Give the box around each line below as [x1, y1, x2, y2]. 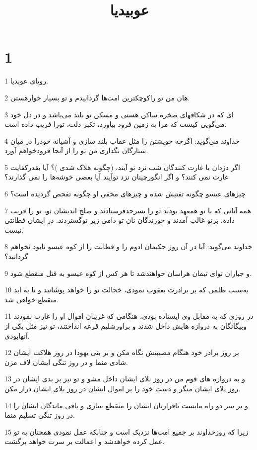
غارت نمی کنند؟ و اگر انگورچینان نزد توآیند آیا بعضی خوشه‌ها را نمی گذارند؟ [4, 172, 229, 182]
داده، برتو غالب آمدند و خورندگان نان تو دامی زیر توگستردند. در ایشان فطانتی [4, 215, 235, 225]
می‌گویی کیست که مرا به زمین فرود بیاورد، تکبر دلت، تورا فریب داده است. [4, 119, 227, 129]
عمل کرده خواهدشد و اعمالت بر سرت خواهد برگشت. [4, 436, 165, 447]
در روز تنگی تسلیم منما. [4, 410, 75, 420]
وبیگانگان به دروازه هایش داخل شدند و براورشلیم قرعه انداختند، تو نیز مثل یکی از [4, 321, 247, 331]
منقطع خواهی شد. [4, 294, 59, 304]
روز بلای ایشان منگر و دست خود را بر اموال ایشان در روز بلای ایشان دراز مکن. [4, 383, 241, 393]
